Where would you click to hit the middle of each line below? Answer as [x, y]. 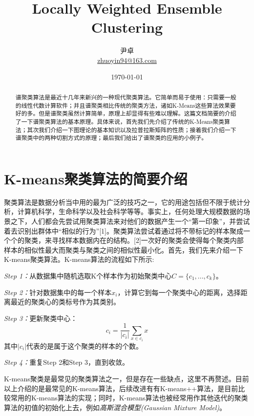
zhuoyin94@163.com [127, 60]
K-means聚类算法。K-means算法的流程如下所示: [79, 259]
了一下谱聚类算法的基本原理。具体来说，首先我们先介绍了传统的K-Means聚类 [120, 121]
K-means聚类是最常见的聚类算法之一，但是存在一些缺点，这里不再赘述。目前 [127, 378]
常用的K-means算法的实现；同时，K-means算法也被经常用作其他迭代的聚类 [129, 398]
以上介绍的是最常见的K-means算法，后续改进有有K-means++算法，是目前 [121, 388]
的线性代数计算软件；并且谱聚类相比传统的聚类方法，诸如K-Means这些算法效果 [123, 105]
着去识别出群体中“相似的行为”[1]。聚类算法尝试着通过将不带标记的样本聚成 [124, 230]
